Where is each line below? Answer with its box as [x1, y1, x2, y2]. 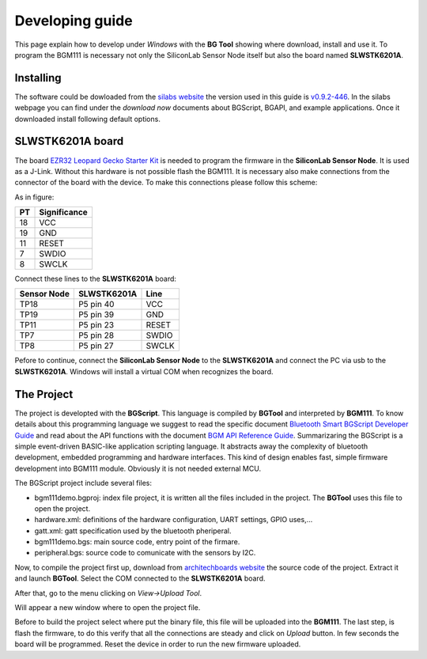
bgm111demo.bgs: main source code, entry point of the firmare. [34, 537, 240, 547]
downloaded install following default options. [14, 114, 161, 123]
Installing [14, 71, 62, 85]
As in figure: [14, 192, 55, 202]
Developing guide [14, 12, 134, 29]
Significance [39, 206, 89, 218]
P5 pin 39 [77, 309, 115, 320]
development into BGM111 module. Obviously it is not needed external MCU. [14, 464, 261, 473]
